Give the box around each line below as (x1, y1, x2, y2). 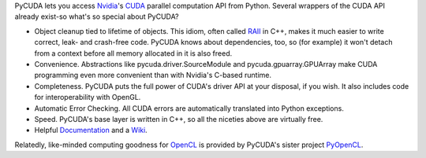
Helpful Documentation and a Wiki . (34, 126, 148, 135)
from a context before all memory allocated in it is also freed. (34, 48, 233, 58)
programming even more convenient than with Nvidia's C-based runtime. (34, 71, 272, 80)
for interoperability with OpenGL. (34, 93, 141, 102)
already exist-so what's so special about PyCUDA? (14, 12, 179, 21)
